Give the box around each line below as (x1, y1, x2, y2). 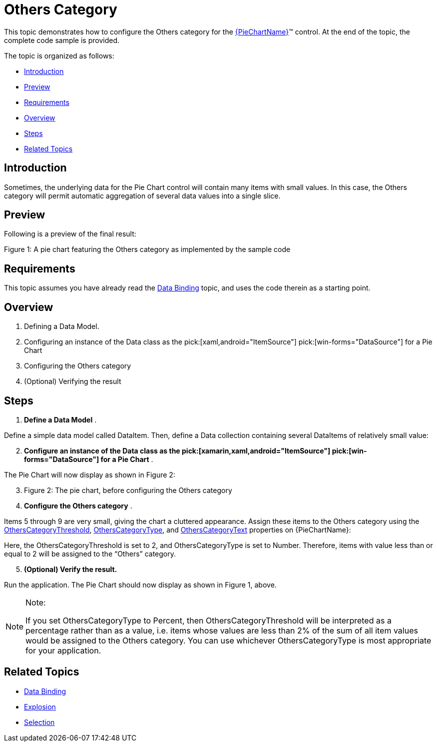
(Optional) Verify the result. (24, 564, 117, 573)
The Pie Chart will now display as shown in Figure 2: (4, 470, 175, 479)
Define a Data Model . (24, 415, 97, 424)
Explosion (24, 702, 56, 711)
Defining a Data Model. (24, 322, 99, 331)
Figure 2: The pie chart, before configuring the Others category (24, 485, 232, 494)
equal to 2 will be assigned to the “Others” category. (4, 549, 176, 558)
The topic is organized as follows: (4, 51, 114, 60)
